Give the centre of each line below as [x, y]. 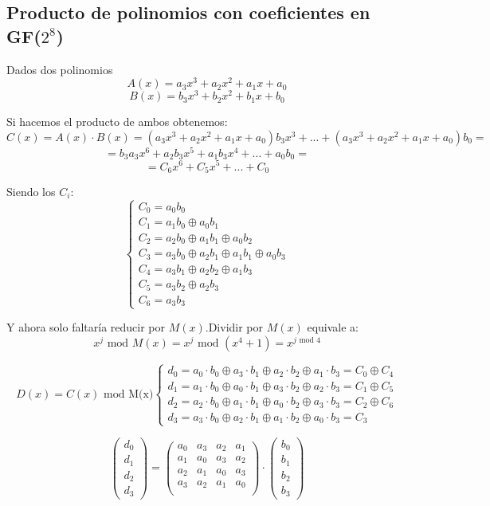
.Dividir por [234, 327]
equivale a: [333, 327]
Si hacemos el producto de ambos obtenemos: [117, 122]
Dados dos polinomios [60, 69]
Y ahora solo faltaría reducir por [86, 327]
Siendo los [31, 191]
